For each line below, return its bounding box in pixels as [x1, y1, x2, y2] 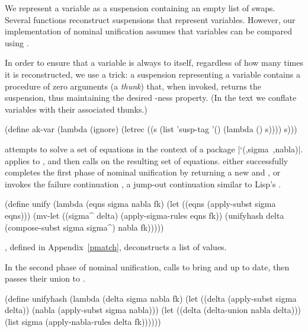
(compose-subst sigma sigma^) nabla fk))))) [5, 221, 164, 233]
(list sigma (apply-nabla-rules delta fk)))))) [5, 315, 161, 328]
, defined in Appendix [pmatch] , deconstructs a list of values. [5, 241, 227, 253]
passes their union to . [5, 272, 85, 285]
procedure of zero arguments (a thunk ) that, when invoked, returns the [5, 79, 262, 92]
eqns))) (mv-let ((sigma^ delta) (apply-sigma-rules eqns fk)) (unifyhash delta [5, 209, 284, 221]
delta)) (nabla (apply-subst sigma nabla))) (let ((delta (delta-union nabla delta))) [5, 304, 301, 316]
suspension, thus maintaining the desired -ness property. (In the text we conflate [5, 91, 297, 104]
